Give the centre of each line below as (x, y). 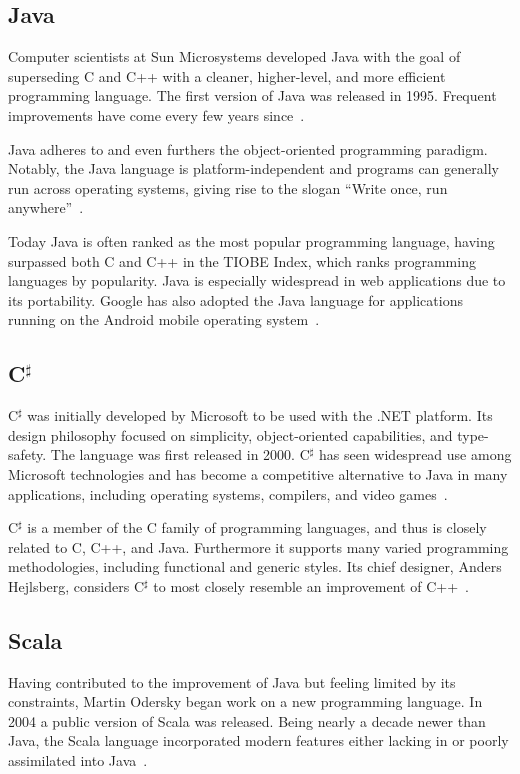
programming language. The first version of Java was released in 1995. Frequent (252, 95)
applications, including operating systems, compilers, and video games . (228, 493)
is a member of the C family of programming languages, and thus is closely (257, 527)
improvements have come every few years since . (156, 114)
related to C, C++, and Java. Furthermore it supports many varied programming (258, 546)
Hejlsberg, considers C (76, 585)
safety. (27, 454)
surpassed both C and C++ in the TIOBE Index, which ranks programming (242, 260)
